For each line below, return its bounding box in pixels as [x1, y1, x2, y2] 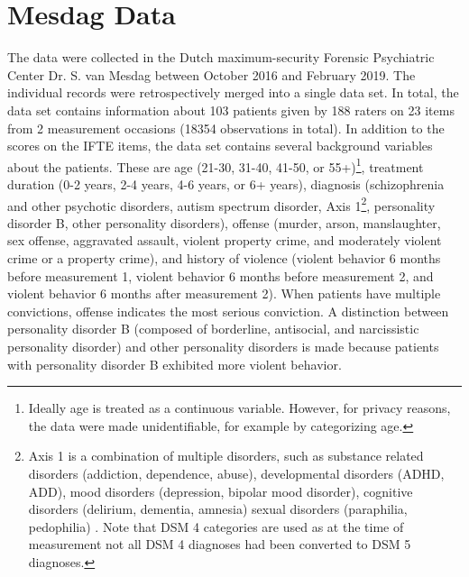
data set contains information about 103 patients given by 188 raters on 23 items [7, 100, 455, 119]
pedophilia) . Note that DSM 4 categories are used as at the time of [28, 517, 404, 536]
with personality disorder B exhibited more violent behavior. [7, 354, 342, 373]
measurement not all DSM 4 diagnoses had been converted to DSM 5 [28, 535, 411, 554]
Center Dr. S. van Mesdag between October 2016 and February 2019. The [7, 65, 416, 84]
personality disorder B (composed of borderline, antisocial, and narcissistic [7, 319, 419, 338]
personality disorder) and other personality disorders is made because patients [7, 336, 439, 355]
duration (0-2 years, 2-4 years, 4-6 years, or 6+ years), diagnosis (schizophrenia [7, 174, 445, 193]
